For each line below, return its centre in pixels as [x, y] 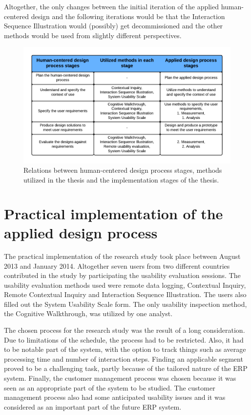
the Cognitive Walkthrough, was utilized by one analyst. [88, 313]
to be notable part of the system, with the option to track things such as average [125, 349]
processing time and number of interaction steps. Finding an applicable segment [124, 358]
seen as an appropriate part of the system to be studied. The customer [110, 387]
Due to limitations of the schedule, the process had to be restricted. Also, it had [124, 339]
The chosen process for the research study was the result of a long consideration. [125, 330]
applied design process [81, 232]
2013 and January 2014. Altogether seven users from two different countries [117, 265]
